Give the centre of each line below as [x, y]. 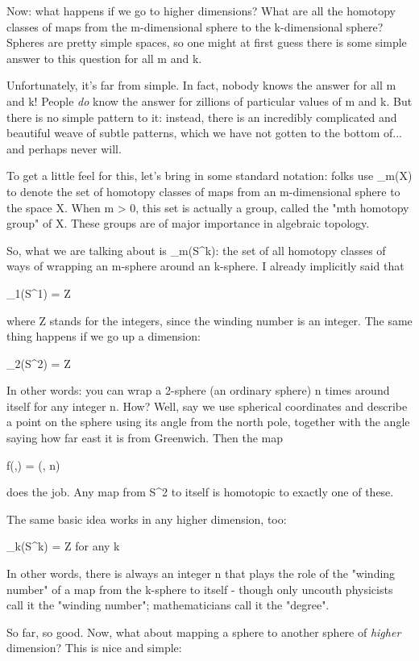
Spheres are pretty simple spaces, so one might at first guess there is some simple [207, 42]
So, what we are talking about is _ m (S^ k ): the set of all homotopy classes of [196, 250]
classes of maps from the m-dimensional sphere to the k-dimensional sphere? [195, 26]
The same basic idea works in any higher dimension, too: [147, 519]
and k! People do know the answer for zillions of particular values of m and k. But [209, 100]
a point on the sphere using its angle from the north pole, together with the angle [208, 422]
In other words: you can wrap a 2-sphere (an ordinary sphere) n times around [198, 390]
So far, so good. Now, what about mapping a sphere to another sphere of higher [204, 632]
